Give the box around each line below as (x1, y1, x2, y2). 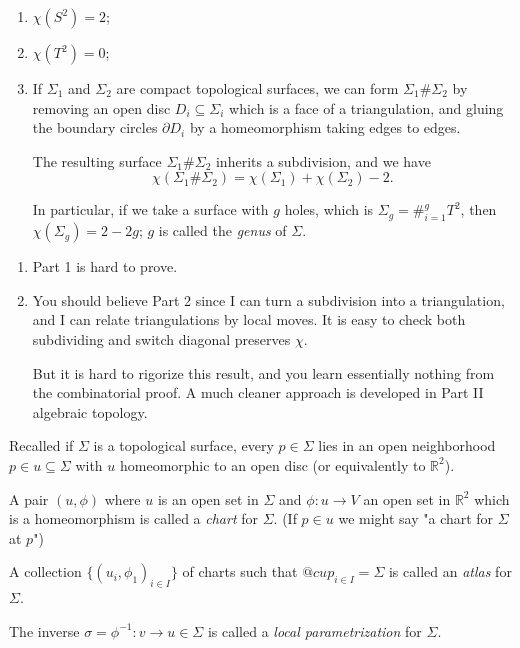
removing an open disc (32, 97, 171, 118)
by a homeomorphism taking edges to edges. (189, 117, 461, 138)
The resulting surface (32, 150, 162, 171)
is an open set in (157, 488, 259, 509)
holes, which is (284, 199, 374, 220)
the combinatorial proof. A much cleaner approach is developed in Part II (32, 382, 484, 403)
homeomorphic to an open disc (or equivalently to (119, 454, 426, 475)
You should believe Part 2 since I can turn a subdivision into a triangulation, (32, 289, 505, 310)
